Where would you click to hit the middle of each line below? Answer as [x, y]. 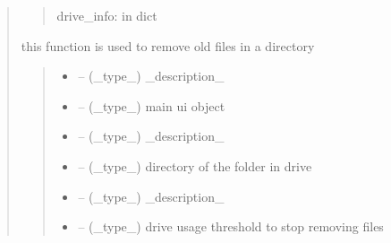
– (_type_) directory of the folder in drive [195, 165]
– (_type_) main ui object [152, 105]
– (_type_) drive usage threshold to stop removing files [231, 226]
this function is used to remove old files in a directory [168, 45]
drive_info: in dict [107, 15]
